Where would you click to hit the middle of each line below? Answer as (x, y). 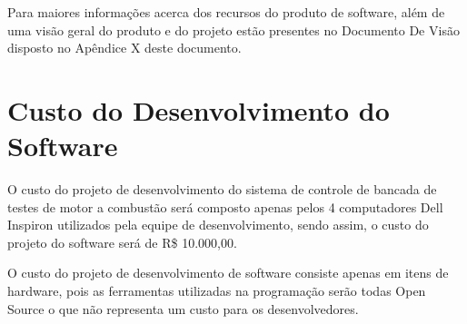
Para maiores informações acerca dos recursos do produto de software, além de (226, 12)
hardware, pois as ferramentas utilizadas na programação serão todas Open (217, 291)
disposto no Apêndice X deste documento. (124, 48)
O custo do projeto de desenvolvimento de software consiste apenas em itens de (228, 273)
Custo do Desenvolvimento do (199, 109)
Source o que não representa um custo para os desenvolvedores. (183, 308)
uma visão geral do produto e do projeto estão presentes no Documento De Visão (233, 29)
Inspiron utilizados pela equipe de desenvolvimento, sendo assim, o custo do (218, 225)
